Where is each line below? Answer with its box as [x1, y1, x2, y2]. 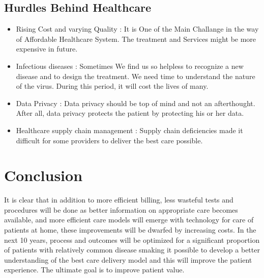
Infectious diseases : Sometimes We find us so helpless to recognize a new [16, 60, 244, 71]
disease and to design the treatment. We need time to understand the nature [16, 70, 255, 81]
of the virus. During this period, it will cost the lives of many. [16, 81, 209, 91]
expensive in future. [16, 43, 78, 54]
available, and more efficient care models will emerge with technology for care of [4, 214, 254, 225]
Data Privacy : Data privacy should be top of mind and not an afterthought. [16, 97, 255, 108]
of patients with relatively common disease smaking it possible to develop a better [4, 244, 260, 255]
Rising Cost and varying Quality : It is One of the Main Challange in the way [16, 23, 259, 34]
